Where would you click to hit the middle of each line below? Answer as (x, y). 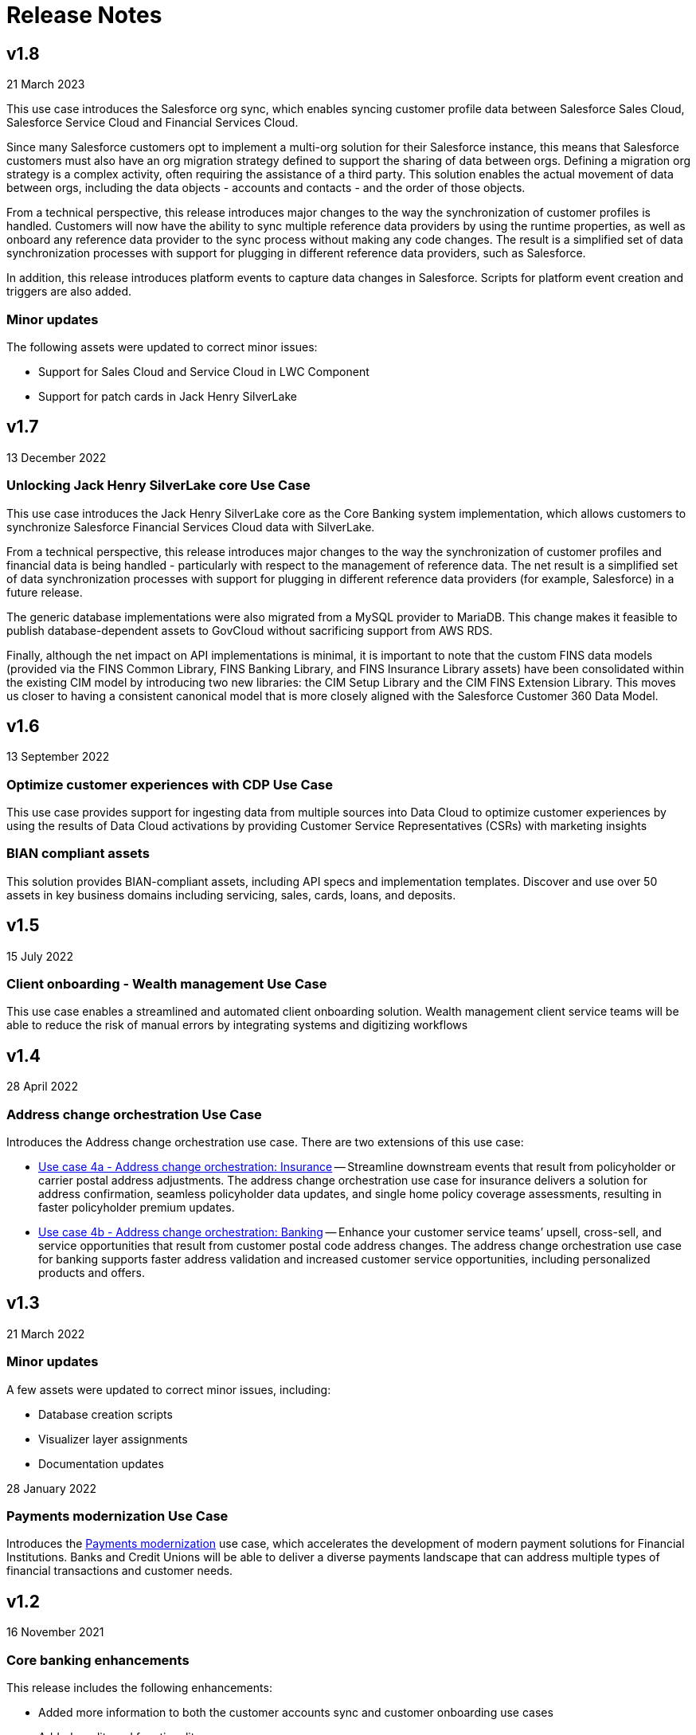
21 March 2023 (46, 84)
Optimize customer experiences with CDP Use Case (170, 784)
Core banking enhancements (98, 1660)
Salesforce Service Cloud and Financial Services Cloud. (152, 123)
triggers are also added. (69, 292)
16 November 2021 (55, 1632)
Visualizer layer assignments (113, 1439)
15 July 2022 (40, 956)
